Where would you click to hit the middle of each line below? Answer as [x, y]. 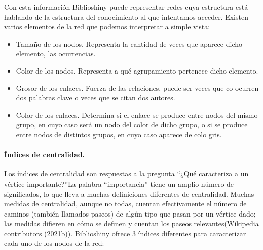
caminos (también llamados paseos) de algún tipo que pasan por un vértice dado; [130, 213]
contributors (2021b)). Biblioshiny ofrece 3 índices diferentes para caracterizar [125, 233]
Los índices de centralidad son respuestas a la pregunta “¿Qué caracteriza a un [126, 174]
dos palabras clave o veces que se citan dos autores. [96, 98]
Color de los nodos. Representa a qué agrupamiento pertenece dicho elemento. [137, 70]
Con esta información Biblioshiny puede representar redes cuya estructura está [126, 7]
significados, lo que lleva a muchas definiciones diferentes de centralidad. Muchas [129, 193]
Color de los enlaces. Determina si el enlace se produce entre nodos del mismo [137, 114]
